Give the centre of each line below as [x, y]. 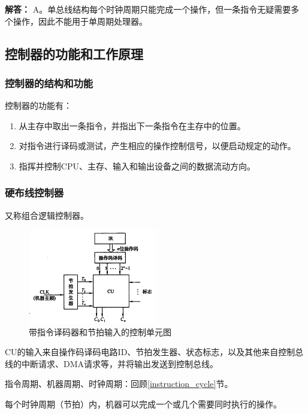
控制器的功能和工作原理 [74, 53]
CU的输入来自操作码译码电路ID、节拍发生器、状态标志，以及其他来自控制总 [154, 352]
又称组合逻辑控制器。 [47, 215]
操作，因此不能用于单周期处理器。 [80, 21]
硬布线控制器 [34, 193]
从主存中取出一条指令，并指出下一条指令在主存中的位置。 [132, 125]
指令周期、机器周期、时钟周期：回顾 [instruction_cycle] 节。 [119, 384]
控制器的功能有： [38, 105]
